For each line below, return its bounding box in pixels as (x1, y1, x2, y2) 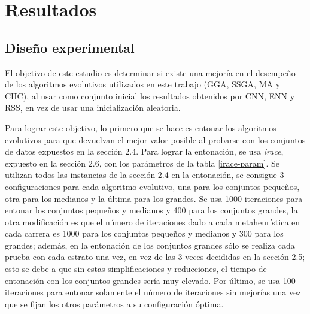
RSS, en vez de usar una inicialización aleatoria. (5, 101, 181, 114)
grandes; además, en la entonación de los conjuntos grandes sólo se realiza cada (5, 238, 295, 251)
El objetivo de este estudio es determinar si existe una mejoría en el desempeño (5, 66, 296, 78)
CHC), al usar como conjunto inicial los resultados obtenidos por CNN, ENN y (5, 89, 295, 102)
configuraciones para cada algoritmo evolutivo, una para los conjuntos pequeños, (5, 180, 300, 192)
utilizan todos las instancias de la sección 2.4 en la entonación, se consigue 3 (5, 168, 284, 181)
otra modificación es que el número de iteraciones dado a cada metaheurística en (5, 215, 300, 228)
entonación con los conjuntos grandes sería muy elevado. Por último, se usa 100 (5, 274, 296, 286)
